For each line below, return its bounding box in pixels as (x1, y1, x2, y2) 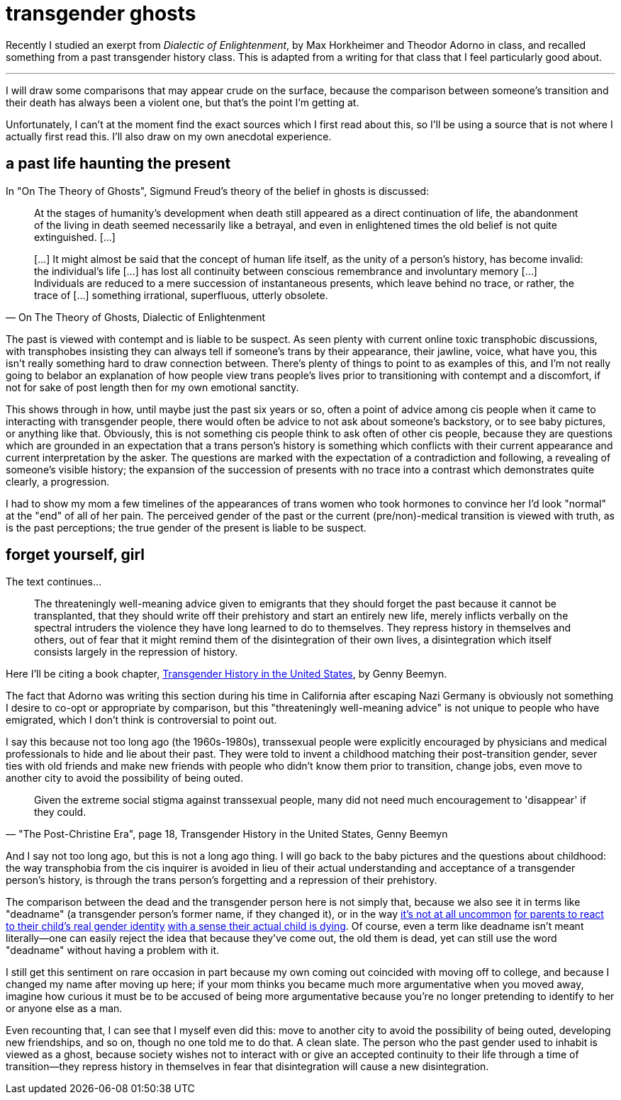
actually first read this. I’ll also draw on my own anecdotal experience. (6, 130, 332, 142)
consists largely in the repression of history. (34, 646, 238, 658)
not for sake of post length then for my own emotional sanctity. (6, 381, 299, 393)
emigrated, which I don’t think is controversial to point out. (6, 714, 277, 726)
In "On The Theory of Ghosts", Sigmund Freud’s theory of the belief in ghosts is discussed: (6, 184, 430, 197)
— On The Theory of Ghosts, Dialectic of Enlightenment (6, 310, 266, 323)
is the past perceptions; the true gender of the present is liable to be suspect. (6, 521, 367, 534)
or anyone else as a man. (6, 1002, 123, 1015)
